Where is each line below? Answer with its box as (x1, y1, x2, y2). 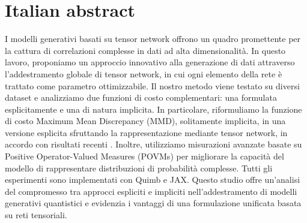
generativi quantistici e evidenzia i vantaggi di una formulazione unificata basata (5, 197, 302, 209)
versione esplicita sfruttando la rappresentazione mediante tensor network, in (5, 126, 288, 138)
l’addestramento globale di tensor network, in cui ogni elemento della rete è (5, 67, 282, 80)
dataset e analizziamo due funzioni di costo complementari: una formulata (5, 91, 277, 104)
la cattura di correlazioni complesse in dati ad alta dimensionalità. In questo (5, 44, 286, 56)
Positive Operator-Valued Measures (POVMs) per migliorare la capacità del (5, 150, 284, 162)
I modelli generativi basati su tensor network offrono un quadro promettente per (5, 32, 301, 45)
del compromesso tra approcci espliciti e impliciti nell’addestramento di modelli (5, 185, 297, 197)
